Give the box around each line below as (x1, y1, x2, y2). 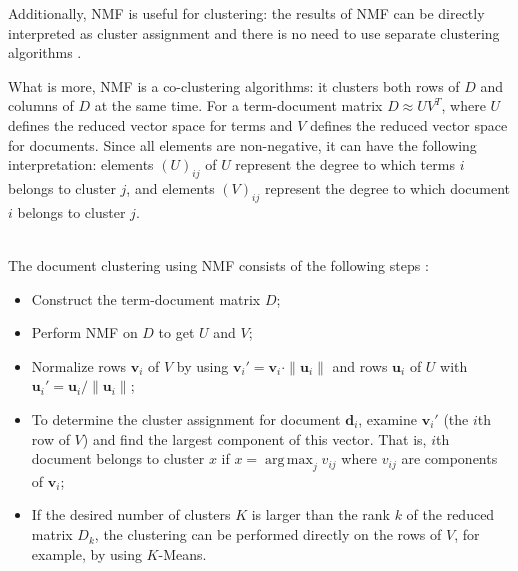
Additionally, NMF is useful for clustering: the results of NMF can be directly (8, 3, 485, 23)
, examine (358, 408, 418, 429)
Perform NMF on (31, 322, 138, 343)
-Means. (158, 543, 207, 564)
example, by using (31, 543, 142, 564)
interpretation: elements (8, 154, 154, 175)
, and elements (126, 177, 215, 198)
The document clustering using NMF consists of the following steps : (8, 254, 429, 275)
